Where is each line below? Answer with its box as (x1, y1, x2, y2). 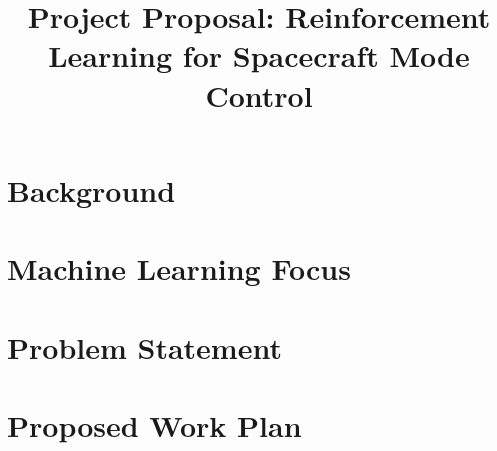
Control (205, 74, 313, 115)
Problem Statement (7, 326, 282, 367)
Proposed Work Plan (7, 404, 302, 445)
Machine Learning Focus (7, 248, 351, 289)
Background (7, 169, 176, 210)
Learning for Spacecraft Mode (48, 35, 470, 76)
